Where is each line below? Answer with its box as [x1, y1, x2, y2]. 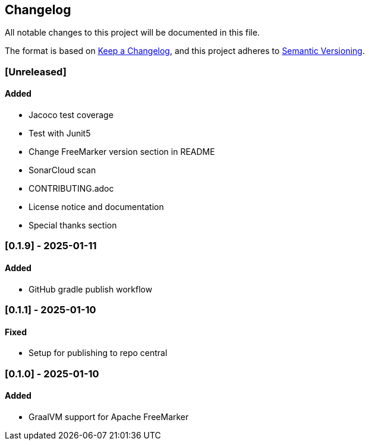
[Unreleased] [5, 65, 67, 78]
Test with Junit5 [29, 128, 91, 139]
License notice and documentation [29, 202, 164, 212]
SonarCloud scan [29, 165, 96, 176]
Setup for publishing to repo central [29, 348, 168, 358]
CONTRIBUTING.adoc [29, 183, 114, 194]
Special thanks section [29, 220, 117, 231]
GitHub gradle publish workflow [29, 284, 153, 294]
